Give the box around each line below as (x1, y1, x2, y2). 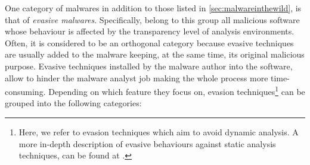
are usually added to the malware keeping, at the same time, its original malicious (5, 48, 305, 61)
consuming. (5, 85, 46, 97)
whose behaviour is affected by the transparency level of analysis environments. (5, 25, 294, 37)
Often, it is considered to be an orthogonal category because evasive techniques (5, 36, 294, 49)
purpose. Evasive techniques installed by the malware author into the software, (5, 59, 293, 72)
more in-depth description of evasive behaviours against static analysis (18, 137, 276, 150)
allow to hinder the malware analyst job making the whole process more (5, 71, 268, 84)
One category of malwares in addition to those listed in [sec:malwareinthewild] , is (5, 2, 302, 14)
